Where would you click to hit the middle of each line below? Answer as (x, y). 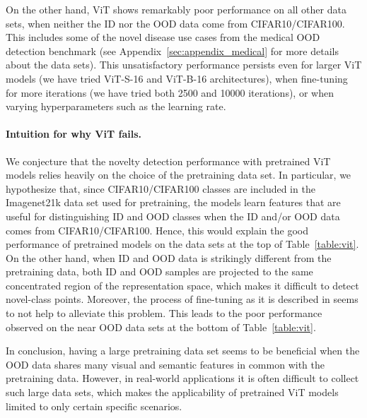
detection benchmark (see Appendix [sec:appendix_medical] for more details (172, 50)
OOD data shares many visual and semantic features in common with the (165, 364)
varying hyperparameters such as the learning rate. (116, 106)
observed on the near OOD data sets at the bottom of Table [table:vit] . (161, 327)
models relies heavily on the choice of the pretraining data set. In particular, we (179, 175)
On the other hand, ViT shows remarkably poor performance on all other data (176, 9)
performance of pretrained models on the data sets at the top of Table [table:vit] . (182, 244)
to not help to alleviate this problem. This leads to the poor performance (164, 313)
